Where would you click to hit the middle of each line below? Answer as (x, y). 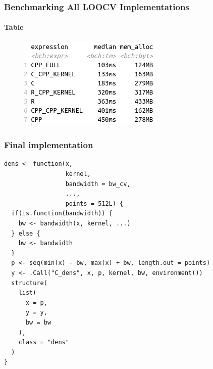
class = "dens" (44, 342)
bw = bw (38, 322)
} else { (26, 233)
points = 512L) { (94, 203)
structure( (29, 283)
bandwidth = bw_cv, (98, 184)
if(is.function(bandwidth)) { (62, 214)
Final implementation (49, 145)
